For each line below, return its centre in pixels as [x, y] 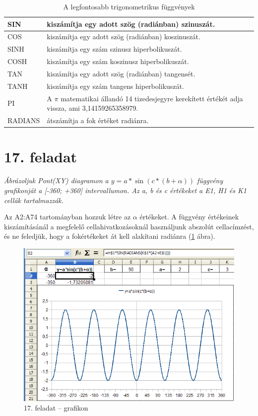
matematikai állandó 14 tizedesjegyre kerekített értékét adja [152, 98]
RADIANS [24, 120]
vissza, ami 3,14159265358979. [93, 108]
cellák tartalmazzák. [34, 200]
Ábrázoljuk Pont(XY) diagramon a [56, 180]
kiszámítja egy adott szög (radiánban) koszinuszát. [124, 36]
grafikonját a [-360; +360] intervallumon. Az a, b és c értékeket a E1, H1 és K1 [125, 190]
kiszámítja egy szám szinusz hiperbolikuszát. [114, 49]
